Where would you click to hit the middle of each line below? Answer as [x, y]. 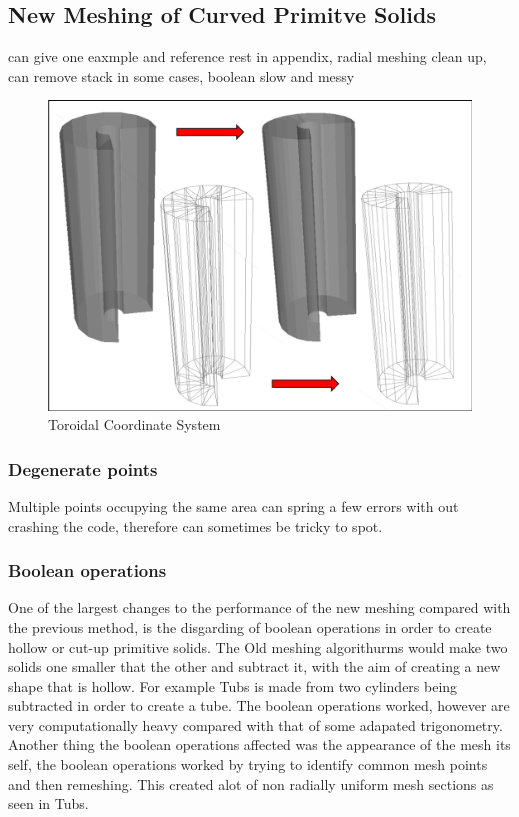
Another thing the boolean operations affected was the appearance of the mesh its [259, 744]
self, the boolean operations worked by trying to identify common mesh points [248, 764]
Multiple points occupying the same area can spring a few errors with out [233, 505]
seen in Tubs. [48, 803]
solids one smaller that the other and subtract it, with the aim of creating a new [254, 666]
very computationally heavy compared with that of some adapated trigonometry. [255, 724]
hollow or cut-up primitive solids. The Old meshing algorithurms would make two [258, 646]
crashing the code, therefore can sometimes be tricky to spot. [195, 525]
